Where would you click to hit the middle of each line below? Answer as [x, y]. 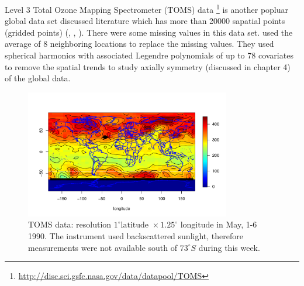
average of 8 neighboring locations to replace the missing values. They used [139, 44]
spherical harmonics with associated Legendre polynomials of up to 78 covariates [149, 55]
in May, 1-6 [237, 224]
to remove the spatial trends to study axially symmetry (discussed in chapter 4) [148, 66]
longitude [197, 225]
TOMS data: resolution [70, 224]
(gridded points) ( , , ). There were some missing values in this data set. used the [149, 32]
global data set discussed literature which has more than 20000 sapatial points [145, 21]
